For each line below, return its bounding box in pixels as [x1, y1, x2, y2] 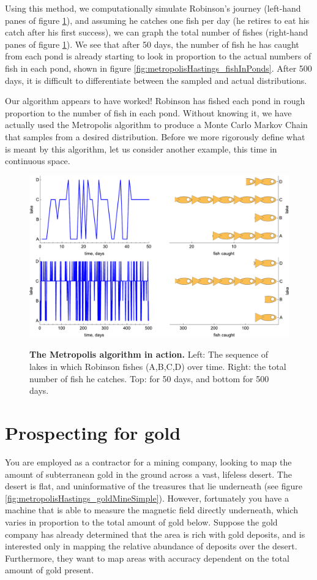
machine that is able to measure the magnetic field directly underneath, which [5, 503, 298, 516]
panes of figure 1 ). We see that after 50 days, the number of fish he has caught [5, 37, 299, 50]
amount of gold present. [5, 563, 94, 576]
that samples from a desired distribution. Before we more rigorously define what [5, 130, 305, 143]
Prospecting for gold [5, 420, 181, 445]
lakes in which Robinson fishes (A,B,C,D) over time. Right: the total [29, 360, 286, 373]
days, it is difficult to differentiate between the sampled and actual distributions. [5, 73, 307, 86]
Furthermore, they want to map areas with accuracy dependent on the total [5, 551, 289, 564]
